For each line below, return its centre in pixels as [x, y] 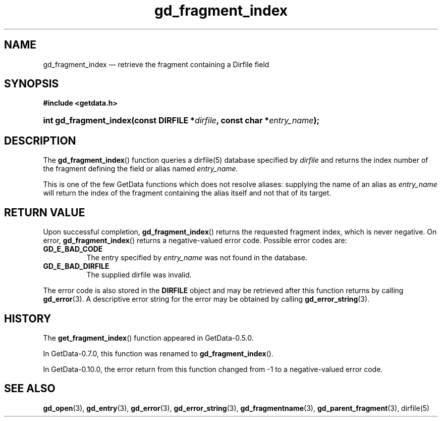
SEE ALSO [30, 389]
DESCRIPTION [40, 141]
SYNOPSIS [32, 84]
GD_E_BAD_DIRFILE [76, 266]
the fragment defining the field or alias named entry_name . [141, 169]
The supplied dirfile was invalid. [139, 275]
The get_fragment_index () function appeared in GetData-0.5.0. [148, 338]
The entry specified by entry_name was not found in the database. [197, 258]
